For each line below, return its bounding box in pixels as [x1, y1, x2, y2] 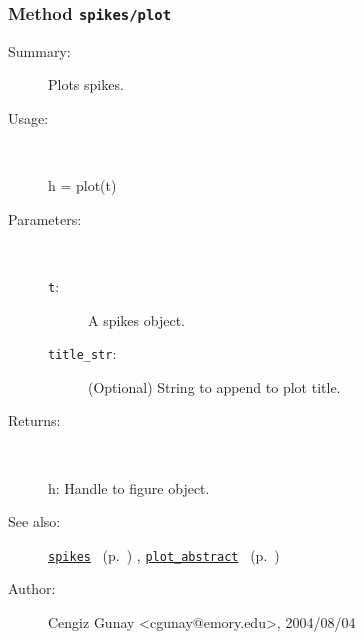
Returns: [8, 410, 61, 431]
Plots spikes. [48, 74, 124, 95]
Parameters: [8, 208, 82, 229]
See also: [8, 511, 61, 532]
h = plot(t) [48, 175, 117, 196]
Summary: [8, 40, 71, 61]
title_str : [48, 343, 117, 364]
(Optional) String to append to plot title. [88, 376, 341, 397]
